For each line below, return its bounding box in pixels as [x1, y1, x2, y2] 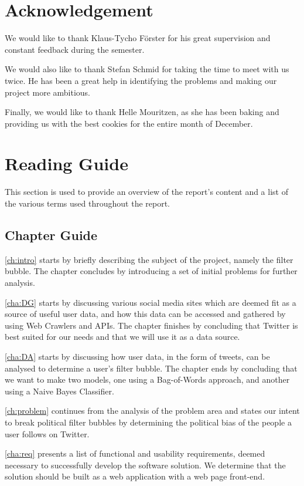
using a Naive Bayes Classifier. [5, 384, 114, 397]
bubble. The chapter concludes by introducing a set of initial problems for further [5, 265, 298, 277]
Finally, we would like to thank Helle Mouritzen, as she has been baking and [5, 106, 279, 118]
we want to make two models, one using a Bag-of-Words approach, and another [5, 373, 290, 386]
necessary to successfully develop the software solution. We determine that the [5, 458, 286, 471]
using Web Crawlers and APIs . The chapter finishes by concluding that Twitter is [5, 319, 298, 331]
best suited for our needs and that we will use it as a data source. [5, 330, 240, 343]
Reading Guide [5, 151, 128, 176]
